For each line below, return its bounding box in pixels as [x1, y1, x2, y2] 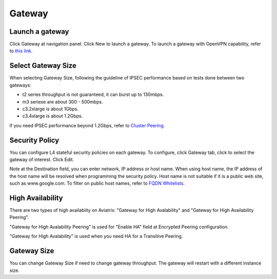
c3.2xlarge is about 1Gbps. [22, 106, 79, 112]
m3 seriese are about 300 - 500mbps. [22, 98, 103, 105]
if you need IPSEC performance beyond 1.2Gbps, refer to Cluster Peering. [9, 122, 165, 128]
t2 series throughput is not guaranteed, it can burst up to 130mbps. [22, 91, 164, 97]
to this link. [9, 48, 33, 54]
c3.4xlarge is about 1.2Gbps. [22, 113, 83, 119]
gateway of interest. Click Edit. [9, 156, 74, 163]
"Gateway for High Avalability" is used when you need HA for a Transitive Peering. [9, 233, 183, 240]
